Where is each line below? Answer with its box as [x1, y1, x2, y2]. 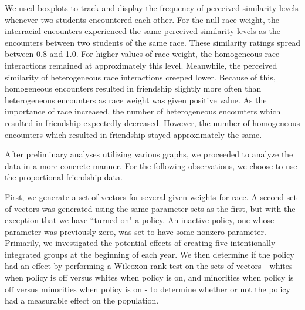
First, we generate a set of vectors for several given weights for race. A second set [5, 190, 297, 203]
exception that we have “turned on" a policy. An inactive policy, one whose [5, 214, 274, 226]
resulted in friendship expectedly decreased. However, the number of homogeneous [5, 116, 300, 129]
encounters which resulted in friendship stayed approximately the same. [5, 128, 262, 140]
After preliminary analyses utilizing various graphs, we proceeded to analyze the [5, 148, 293, 160]
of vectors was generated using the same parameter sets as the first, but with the [5, 202, 296, 214]
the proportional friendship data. [5, 171, 123, 183]
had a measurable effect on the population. [5, 294, 159, 306]
